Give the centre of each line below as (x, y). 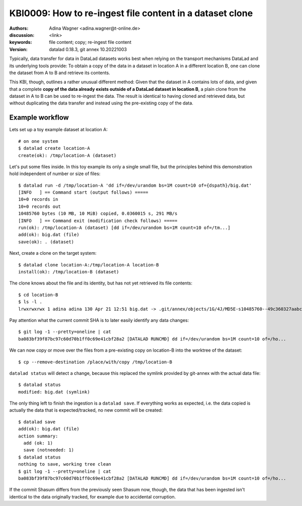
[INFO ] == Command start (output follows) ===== (83, 192)
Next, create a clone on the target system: (53, 253)
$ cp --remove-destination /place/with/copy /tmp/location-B (95, 362)
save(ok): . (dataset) (46, 242)
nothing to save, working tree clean (65, 464)
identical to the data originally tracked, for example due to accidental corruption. (93, 496)
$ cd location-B (38, 295)
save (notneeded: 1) (49, 450)
